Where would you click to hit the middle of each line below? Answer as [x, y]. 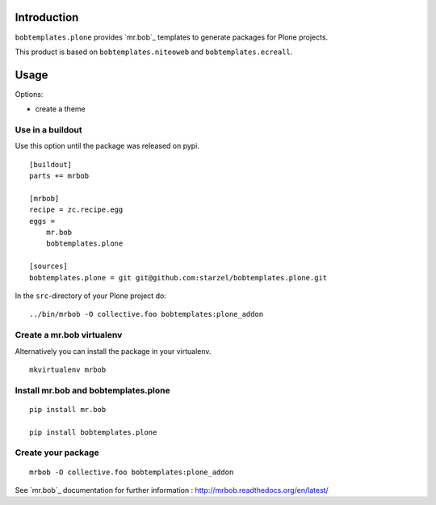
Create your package [57, 452]
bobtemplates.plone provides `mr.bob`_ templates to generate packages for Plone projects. [172, 37]
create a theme [60, 109]
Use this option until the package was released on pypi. [107, 146]
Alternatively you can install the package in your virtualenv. [113, 351]
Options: [29, 94]
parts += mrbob [59, 176]
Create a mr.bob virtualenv [69, 335]
